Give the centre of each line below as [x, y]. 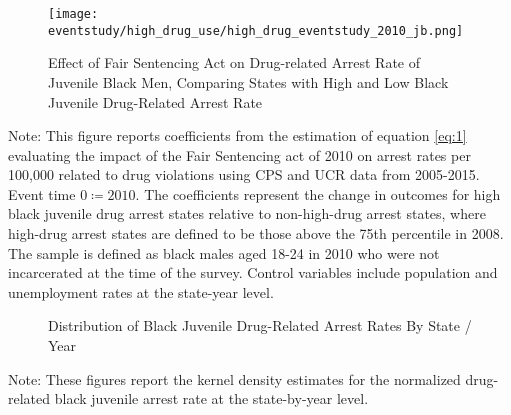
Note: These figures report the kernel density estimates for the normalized [234, 378]
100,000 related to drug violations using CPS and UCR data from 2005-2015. [244, 174]
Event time [42, 193]
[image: [73, 14]
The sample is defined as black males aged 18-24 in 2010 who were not [224, 252]
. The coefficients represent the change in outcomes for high [318, 193]
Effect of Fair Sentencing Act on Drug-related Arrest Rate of [234, 62]
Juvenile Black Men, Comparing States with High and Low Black [248, 81]
